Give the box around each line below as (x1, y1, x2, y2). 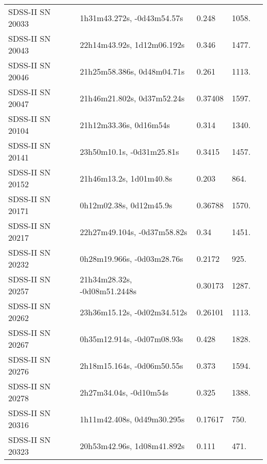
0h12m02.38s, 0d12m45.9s (80, 199, 173, 211)
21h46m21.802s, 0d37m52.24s (80, 92, 185, 104)
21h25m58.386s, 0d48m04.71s (80, 65, 185, 77)
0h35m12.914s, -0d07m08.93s (80, 332, 183, 345)
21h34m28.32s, (80, 273, 132, 285)
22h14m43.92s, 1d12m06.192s (80, 38, 185, 50)
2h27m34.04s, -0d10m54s (80, 386, 169, 398)
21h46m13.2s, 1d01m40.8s (80, 172, 173, 184)
